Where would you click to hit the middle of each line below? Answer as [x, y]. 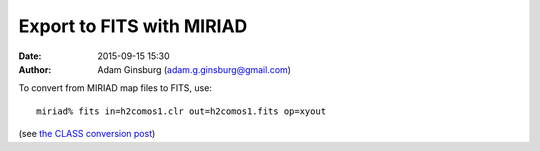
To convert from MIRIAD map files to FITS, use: [115, 88]
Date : [30, 56]
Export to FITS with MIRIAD [133, 26]
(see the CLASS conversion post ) [87, 134]
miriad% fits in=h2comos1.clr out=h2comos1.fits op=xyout [181, 111]
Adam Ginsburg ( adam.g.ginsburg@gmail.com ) [194, 69]
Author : [35, 69]
